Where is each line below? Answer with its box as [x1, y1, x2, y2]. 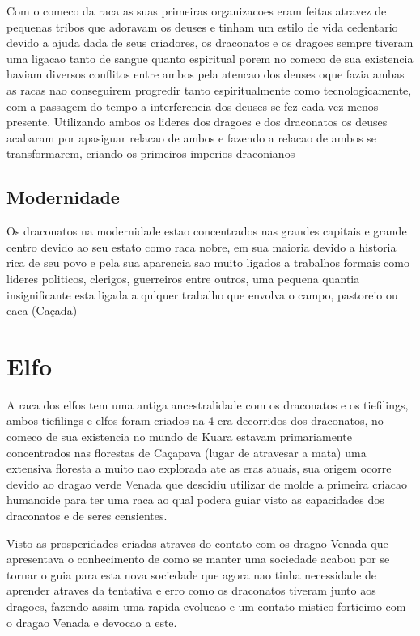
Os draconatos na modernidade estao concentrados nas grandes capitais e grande [6, 223, 407, 240]
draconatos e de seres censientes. [6, 507, 168, 524]
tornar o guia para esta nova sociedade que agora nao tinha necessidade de [6, 566, 377, 583]
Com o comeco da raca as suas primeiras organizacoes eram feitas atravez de [6, 2, 387, 19]
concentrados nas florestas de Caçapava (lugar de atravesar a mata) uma [6, 443, 367, 460]
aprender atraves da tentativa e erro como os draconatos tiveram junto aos [6, 582, 376, 599]
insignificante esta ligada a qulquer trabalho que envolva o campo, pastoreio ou [6, 286, 398, 303]
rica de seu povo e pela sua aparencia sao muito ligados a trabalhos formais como [6, 254, 409, 271]
